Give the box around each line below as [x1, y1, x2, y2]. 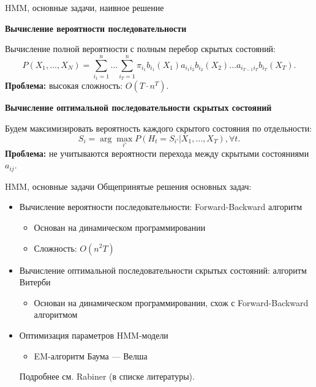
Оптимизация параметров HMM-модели [19, 328, 168, 341]
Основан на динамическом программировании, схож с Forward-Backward [34, 296, 309, 309]
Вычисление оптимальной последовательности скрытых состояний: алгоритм [19, 263, 307, 276]
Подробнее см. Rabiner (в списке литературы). [19, 370, 195, 383]
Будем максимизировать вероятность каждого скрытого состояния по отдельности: [5, 121, 312, 134]
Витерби [19, 276, 51, 288]
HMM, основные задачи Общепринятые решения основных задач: [5, 179, 252, 192]
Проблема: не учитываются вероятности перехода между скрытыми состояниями [5, 146, 309, 159]
